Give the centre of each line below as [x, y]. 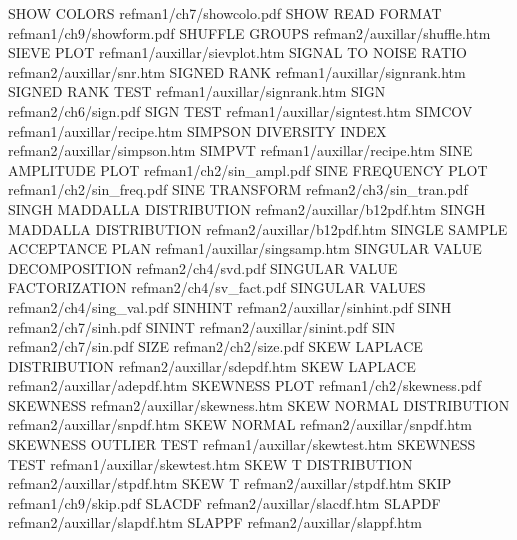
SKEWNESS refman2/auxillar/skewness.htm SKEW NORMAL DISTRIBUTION [259, 404]
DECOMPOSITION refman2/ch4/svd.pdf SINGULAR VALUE [203, 267]
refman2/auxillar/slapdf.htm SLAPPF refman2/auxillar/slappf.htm [215, 522]
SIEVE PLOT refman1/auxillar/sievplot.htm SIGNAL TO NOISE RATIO [238, 52]
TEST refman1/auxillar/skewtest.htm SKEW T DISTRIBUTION [210, 463]
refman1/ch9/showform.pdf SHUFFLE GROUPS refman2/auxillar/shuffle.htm [249, 32]
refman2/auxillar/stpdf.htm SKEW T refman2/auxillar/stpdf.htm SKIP [230, 483]
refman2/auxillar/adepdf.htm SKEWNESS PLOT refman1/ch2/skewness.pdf [244, 385]
